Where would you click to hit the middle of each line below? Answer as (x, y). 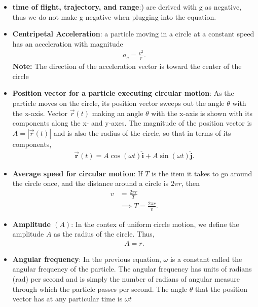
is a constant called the (206, 259)
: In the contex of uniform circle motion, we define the (155, 224)
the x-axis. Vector (40, 113)
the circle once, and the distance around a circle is (90, 183)
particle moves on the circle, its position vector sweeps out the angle (118, 103)
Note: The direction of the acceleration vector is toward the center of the (127, 66)
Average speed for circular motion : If (78, 173)
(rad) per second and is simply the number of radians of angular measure (126, 279)
